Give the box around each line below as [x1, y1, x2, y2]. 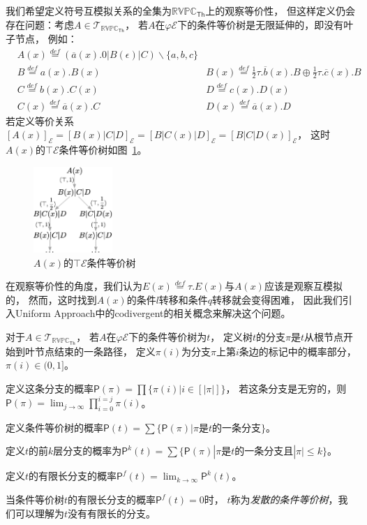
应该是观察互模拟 [264, 279, 343, 293]
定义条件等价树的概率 [6, 420, 103, 434]
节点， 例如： [15, 31, 77, 46]
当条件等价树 [6, 492, 64, 507]
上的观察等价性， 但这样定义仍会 [205, 3, 356, 17]
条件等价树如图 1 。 [59, 142, 147, 157]
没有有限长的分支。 [68, 505, 156, 520]
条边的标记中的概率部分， [239, 343, 357, 358]
